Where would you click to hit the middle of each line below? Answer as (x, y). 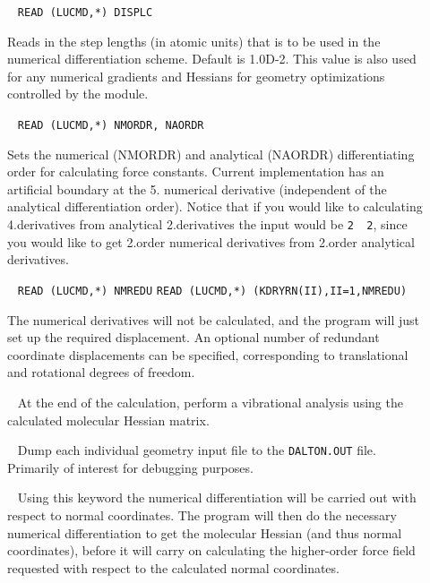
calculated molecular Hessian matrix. (108, 420)
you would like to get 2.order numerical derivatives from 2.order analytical (211, 241)
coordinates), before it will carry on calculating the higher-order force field (211, 550)
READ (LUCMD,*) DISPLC (85, 13)
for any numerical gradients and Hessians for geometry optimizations (196, 76)
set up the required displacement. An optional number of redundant (193, 337)
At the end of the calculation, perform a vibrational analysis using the (210, 402)
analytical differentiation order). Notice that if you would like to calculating (215, 206)
